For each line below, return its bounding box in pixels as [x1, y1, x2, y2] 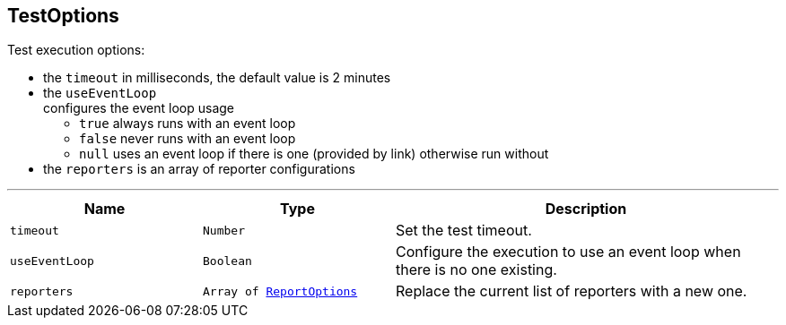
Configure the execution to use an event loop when [396, 243, 741, 261]
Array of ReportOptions [203, 284, 358, 298]
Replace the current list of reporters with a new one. [396, 282, 747, 301]
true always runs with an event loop [79, 115, 296, 132]
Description [545, 200, 627, 218]
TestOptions [7, 4, 119, 27]
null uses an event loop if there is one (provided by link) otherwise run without [79, 146, 549, 162]
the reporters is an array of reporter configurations [43, 161, 355, 177]
